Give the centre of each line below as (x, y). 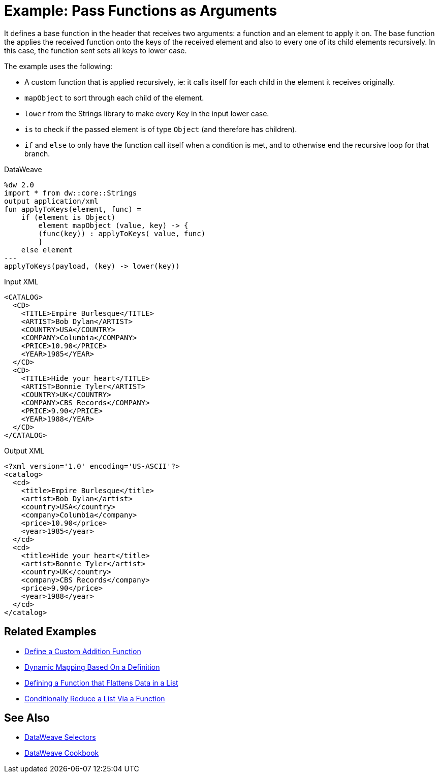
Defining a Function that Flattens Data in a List (101, 683)
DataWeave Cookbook (62, 753)
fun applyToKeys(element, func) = (73, 209)
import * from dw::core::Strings (71, 193)
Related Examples (50, 632)
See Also (27, 718)
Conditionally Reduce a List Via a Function (95, 698)
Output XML (24, 450)
